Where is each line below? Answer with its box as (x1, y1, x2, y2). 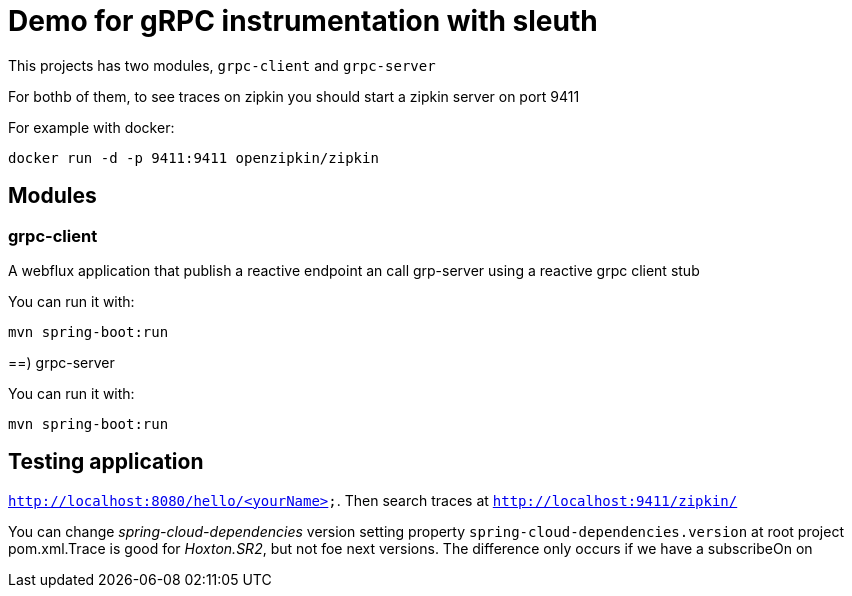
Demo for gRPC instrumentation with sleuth (8, 4, 598, 38)
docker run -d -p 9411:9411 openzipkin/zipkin (8, 149, 379, 166)
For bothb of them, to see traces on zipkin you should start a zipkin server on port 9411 (8, 87, 580, 105)
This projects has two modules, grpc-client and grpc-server (8, 56, 436, 74)
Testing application (8, 449, 204, 475)
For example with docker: (8, 118, 175, 136)
